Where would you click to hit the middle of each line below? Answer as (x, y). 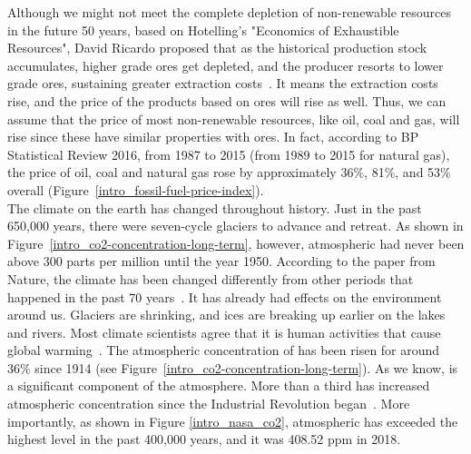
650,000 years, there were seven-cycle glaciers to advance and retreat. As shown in (235, 226)
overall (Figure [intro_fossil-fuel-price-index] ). (136, 189)
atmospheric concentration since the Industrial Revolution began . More (209, 404)
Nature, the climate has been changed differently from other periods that (211, 278)
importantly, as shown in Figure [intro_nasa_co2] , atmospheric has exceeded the (233, 421)
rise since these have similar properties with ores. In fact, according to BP (213, 137)
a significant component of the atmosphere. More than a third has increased (219, 385)
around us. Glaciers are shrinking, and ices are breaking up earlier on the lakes (226, 315)
